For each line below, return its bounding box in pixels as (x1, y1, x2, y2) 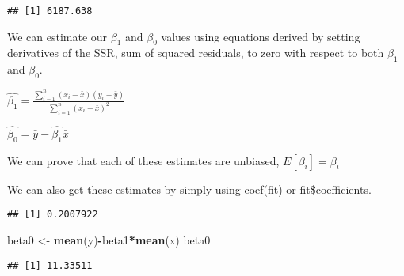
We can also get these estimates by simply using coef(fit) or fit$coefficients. (7, 180, 372, 197)
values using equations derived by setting (161, 28, 360, 44)
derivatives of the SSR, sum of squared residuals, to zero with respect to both (7, 44, 384, 61)
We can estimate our (7, 28, 108, 44)
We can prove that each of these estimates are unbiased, (7, 152, 280, 168)
